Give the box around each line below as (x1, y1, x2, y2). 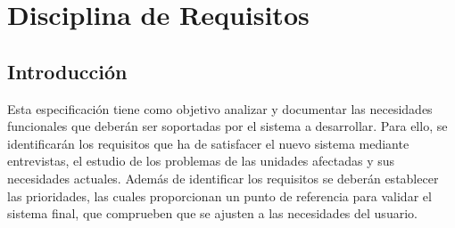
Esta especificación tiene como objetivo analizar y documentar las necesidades (7, 99, 433, 118)
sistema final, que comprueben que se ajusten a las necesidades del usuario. (7, 204, 418, 223)
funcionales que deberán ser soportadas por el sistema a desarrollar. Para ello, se (7, 117, 448, 135)
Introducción (7, 57, 128, 85)
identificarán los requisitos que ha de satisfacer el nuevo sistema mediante (7, 134, 409, 152)
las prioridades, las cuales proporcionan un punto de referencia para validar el (7, 186, 432, 205)
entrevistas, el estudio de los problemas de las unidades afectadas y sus (7, 151, 395, 170)
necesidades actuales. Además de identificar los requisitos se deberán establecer (7, 168, 439, 187)
